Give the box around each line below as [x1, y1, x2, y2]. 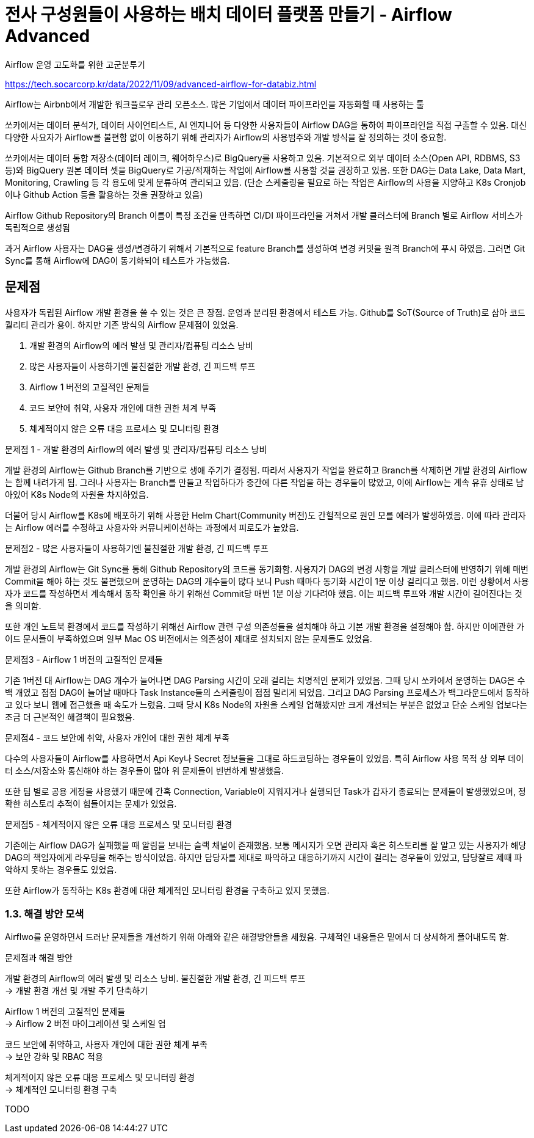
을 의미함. [5, 600, 41, 611]
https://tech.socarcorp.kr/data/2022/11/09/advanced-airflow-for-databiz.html [5, 78, 317, 89]
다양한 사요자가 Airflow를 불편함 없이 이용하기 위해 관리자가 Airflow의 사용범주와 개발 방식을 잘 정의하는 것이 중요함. [5, 131, 447, 142]
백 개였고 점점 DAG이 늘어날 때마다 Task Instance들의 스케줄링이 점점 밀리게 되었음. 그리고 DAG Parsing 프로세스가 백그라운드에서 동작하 [5, 687, 529, 698]
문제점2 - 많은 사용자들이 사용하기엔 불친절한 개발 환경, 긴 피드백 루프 [5, 542, 269, 553]
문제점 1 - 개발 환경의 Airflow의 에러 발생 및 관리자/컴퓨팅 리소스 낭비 [5, 443, 267, 454]
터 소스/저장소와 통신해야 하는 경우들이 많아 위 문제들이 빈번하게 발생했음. [5, 765, 284, 776]
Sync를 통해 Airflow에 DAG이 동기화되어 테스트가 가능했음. [5, 255, 230, 266]
